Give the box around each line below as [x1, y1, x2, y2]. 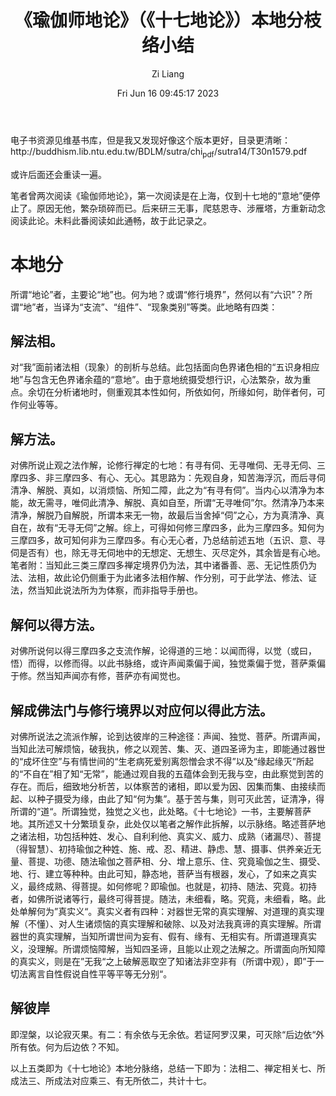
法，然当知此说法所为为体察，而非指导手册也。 [10, 584, 203, 596]
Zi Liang [151, 67, 185, 80]
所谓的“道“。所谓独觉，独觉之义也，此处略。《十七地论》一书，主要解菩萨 [10, 805, 312, 817]
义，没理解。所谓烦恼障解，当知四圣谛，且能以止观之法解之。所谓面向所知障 [10, 942, 326, 955]
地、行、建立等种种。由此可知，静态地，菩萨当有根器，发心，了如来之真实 [10, 867, 317, 880]
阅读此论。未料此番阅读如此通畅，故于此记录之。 [10, 214, 212, 226]
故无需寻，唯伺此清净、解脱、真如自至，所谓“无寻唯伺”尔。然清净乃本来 [27, 497, 325, 509]
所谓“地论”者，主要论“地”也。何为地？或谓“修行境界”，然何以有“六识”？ [10, 288, 305, 300]
